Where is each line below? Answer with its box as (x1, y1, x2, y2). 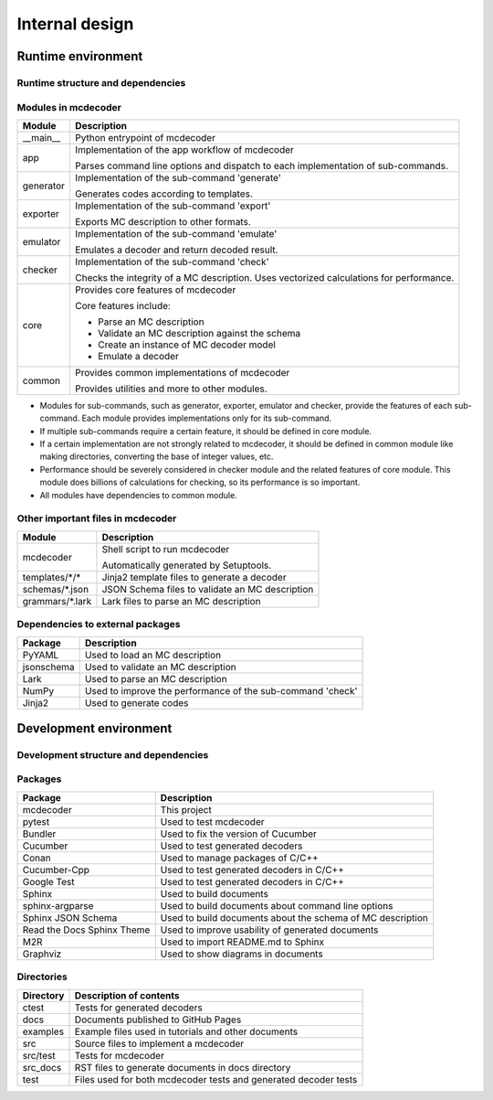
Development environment (16, 721, 173, 736)
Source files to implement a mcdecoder (74, 1037, 245, 1050)
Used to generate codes (84, 696, 189, 709)
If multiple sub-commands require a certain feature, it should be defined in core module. (39, 425, 372, 436)
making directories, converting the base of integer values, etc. (39, 451, 274, 462)
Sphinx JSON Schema (22, 911, 118, 924)
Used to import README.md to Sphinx (160, 935, 325, 948)
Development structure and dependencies (16, 748, 209, 761)
